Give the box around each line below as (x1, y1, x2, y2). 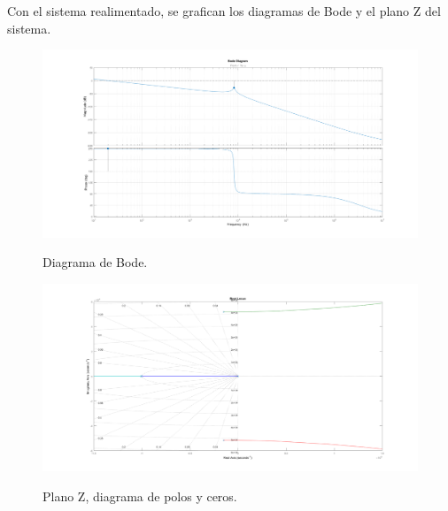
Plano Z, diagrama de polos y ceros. (42, 486, 237, 505)
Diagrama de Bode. (42, 253, 148, 271)
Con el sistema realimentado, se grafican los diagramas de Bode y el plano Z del (7, 2, 441, 19)
